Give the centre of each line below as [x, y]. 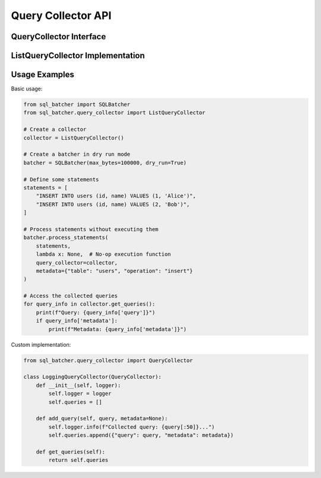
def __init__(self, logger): [78, 385]
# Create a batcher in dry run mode [77, 154]
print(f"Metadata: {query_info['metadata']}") [117, 329]
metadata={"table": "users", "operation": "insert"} [114, 271]
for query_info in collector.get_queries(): [89, 304]
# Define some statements [61, 179]
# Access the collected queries [71, 296]
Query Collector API [61, 15]
